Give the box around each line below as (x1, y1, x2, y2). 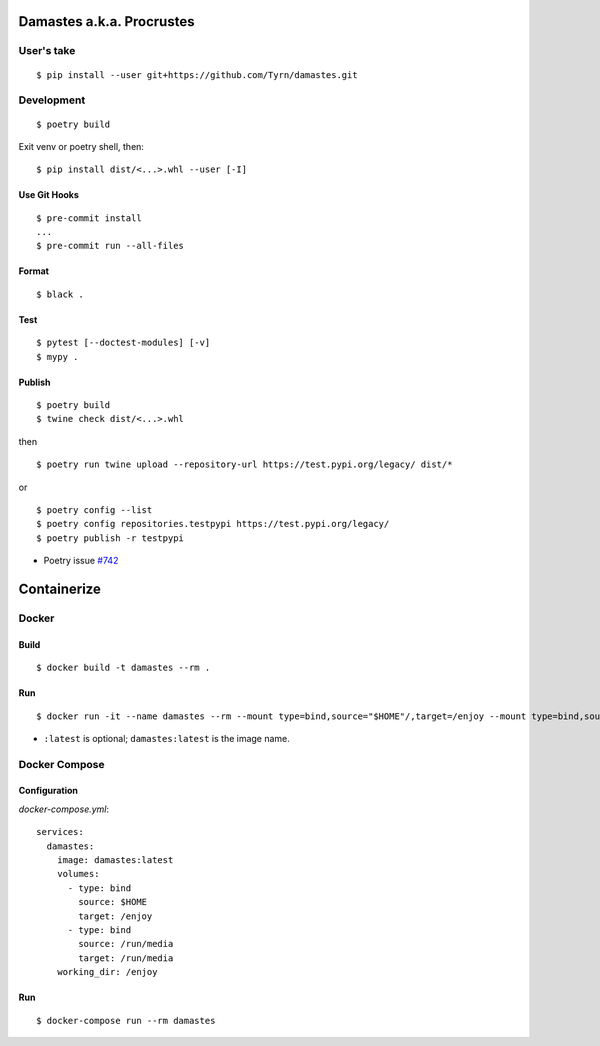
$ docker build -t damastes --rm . (36, 662, 211, 674)
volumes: (56, 868, 100, 880)
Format (18, 265, 50, 277)
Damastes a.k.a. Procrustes (18, 13, 195, 30)
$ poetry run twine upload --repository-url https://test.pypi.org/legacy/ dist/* (36, 459, 453, 470)
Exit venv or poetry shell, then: (18, 140, 145, 152)
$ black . (36, 288, 84, 300)
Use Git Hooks (18, 189, 80, 201)
